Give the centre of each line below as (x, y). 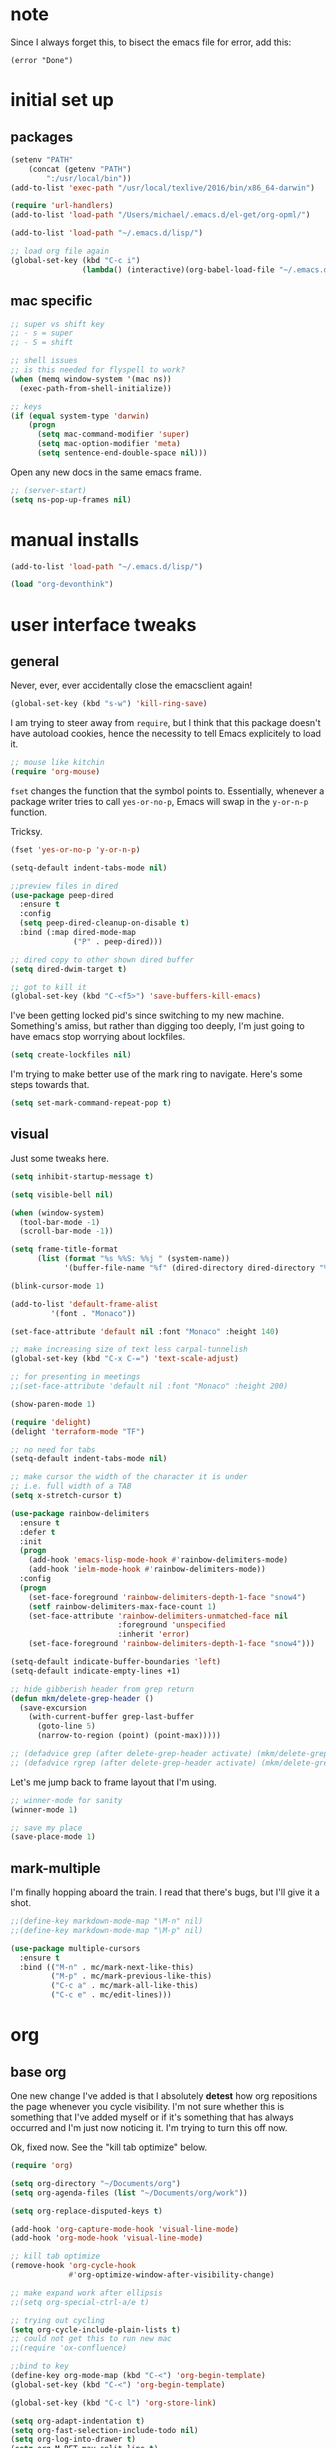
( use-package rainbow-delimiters (80, 1513)
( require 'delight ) (51, 1422)
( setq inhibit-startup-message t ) (82, 1176)
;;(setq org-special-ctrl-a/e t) (80, 2302)
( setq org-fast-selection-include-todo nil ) (104, 2430)
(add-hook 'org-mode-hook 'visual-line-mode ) (106, 2238)
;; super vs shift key (57, 324)
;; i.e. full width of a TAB (71, 1486)
